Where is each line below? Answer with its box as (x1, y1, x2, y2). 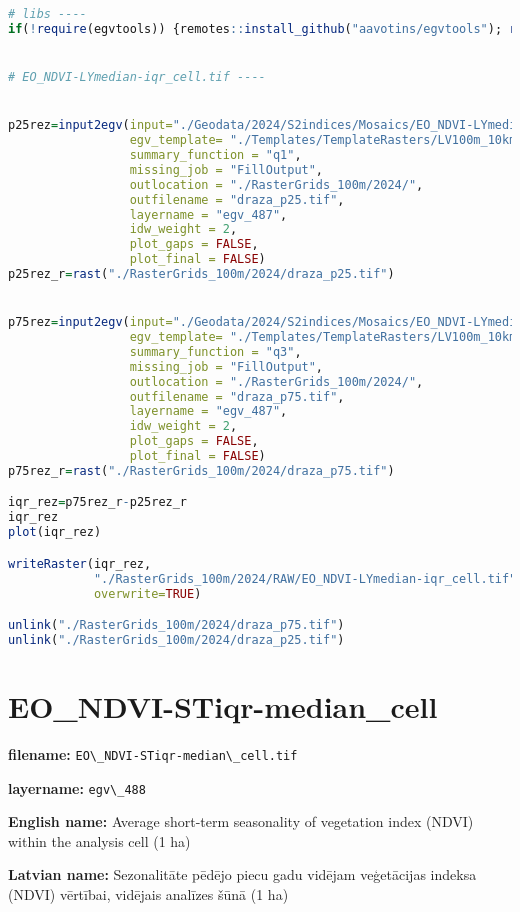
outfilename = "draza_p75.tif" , (129, 389, 345, 404)
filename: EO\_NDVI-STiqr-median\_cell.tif (8, 743, 298, 764)
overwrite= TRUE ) (93, 586, 202, 601)
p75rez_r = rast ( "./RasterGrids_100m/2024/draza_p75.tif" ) (8, 463, 395, 478)
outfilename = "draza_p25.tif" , (129, 192, 345, 207)
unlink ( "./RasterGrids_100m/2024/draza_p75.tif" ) (8, 618, 345, 633)
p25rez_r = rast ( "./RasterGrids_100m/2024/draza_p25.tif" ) (8, 267, 395, 281)
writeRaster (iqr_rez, (8, 556, 152, 571)
